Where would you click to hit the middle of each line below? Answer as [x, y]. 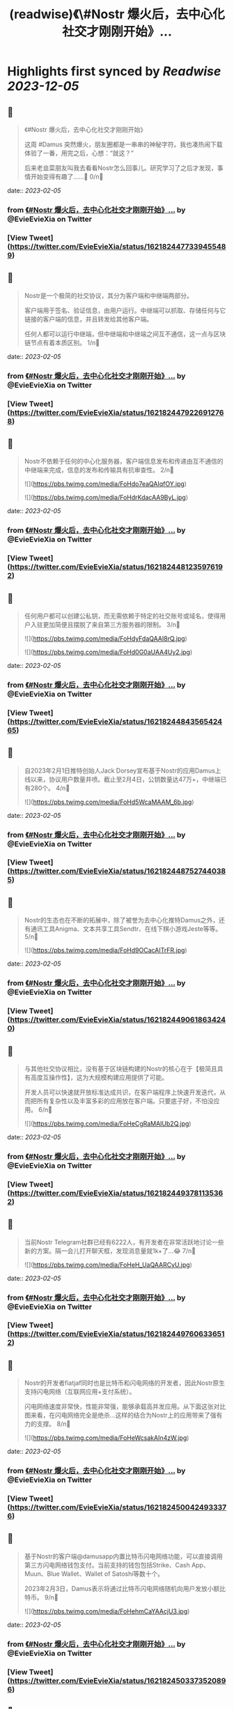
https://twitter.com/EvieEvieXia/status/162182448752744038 [118, 871]
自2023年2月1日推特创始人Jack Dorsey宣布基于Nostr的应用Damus [120, 770]
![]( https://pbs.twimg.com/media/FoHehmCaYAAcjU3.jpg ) [107, 1611]
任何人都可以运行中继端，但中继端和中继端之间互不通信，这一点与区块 [125, 334]
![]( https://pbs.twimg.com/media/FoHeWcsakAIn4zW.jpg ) [107, 1438]
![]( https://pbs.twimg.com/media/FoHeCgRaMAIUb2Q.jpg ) [108, 1123]
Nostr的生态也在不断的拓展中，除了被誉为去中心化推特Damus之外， [122, 920]
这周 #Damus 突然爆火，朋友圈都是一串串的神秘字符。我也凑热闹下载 [123, 144]
